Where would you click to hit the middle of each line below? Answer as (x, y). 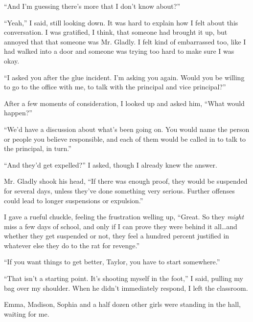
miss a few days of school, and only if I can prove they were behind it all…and (121, 226)
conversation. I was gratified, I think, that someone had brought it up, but (116, 32)
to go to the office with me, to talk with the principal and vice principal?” (115, 87)
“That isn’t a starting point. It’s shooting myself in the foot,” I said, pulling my (124, 278)
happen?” (18, 113)
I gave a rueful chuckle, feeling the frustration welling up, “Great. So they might (124, 217)
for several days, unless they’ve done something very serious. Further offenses (119, 190)
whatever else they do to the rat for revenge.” (72, 245)
